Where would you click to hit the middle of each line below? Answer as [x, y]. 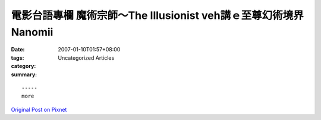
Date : [18, 50]
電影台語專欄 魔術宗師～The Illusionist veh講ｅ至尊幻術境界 [157, 15]
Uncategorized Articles [86, 58]
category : [23, 66]
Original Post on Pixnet [39, 109]
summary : [24, 74]
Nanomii [32, 32]
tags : [18, 58]
